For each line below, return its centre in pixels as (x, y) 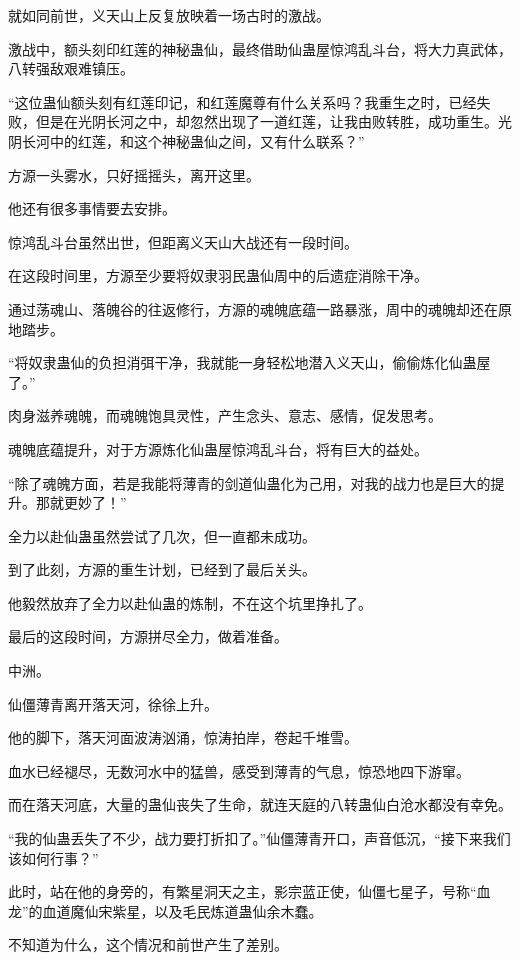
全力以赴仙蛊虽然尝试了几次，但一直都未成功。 (162, 535)
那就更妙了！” (81, 502)
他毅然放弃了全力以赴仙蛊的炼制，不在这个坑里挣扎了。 (190, 602)
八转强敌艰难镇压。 (71, 68)
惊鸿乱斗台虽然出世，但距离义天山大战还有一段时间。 (183, 241)
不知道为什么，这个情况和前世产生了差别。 (148, 944)
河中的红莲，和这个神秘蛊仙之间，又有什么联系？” (200, 140)
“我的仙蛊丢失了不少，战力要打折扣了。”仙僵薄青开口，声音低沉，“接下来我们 (259, 838)
